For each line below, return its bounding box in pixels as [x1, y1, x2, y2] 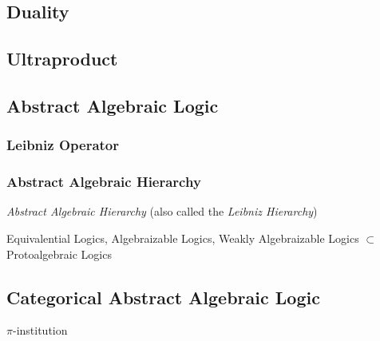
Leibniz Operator [6, 135, 120, 155]
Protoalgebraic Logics [6, 245, 112, 262]
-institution [12, 322, 68, 339]
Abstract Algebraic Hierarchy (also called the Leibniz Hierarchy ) [6, 203, 318, 220]
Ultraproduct [6, 46, 118, 71]
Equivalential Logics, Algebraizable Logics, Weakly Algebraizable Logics [6, 230, 359, 246]
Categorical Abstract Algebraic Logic [6, 284, 320, 309]
